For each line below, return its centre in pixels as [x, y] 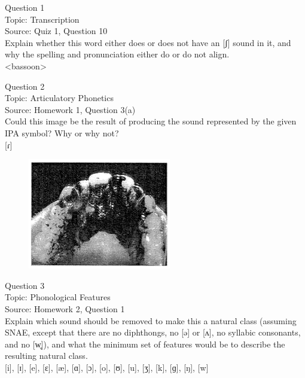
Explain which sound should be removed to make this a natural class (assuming [151, 320]
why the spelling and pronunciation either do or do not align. [117, 54]
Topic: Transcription [42, 19]
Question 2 [25, 86]
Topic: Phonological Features [58, 297]
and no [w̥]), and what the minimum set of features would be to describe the [145, 344]
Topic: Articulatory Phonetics [59, 98]
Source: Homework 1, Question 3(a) [70, 109]
